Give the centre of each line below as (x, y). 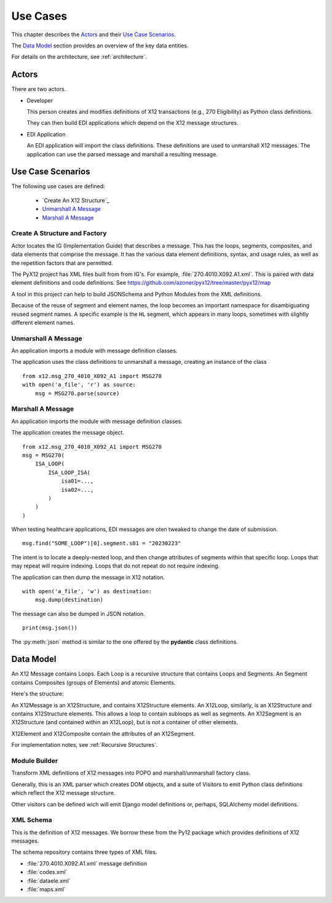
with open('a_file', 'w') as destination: (87, 591)
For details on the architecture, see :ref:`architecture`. (79, 57)
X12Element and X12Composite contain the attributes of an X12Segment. (103, 733)
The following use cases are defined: (58, 186)
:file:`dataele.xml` (49, 881)
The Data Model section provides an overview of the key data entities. (100, 45)
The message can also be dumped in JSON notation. (78, 613)
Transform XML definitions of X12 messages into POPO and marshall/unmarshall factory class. (131, 773)
